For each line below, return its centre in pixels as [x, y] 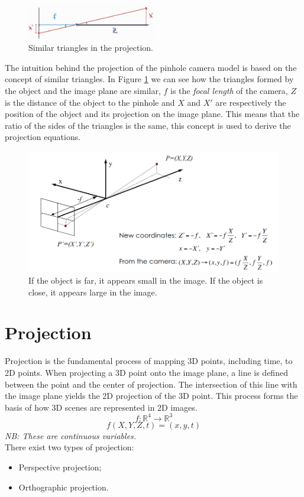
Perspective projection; [60, 467]
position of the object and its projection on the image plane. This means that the [152, 114]
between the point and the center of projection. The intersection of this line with [151, 384]
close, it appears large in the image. [93, 292]
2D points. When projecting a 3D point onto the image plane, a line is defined [146, 372]
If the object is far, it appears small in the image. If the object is [146, 280]
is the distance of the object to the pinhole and [90, 102]
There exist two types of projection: [69, 447]
